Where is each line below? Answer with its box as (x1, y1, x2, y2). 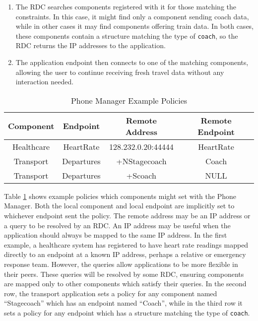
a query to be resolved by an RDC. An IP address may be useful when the (4, 220, 231, 230)
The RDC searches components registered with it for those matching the (15, 1, 237, 11)
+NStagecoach (116, 155, 167, 167)
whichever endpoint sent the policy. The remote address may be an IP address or (4, 210, 251, 220)
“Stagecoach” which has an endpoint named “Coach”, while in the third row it (4, 298, 243, 308)
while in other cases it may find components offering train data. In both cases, (15, 21, 254, 31)
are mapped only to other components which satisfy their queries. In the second (4, 278, 247, 289)
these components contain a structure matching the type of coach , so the (15, 30, 238, 41)
